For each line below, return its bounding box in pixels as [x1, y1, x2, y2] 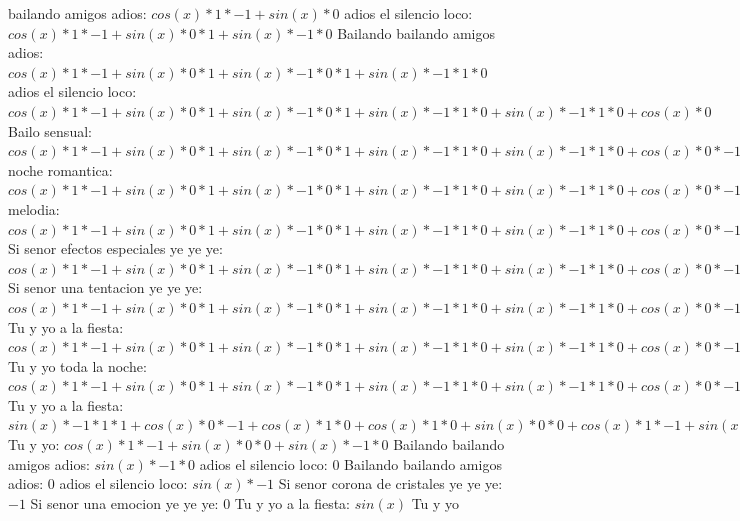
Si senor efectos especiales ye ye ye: [8, 238, 223, 259]
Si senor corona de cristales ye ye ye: [278, 473, 503, 494]
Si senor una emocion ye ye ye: [30, 492, 219, 513]
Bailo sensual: [8, 120, 92, 141]
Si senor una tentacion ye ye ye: [8, 277, 203, 298]
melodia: [8, 198, 60, 219]
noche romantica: [8, 159, 113, 180]
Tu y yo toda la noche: [8, 355, 147, 376]
